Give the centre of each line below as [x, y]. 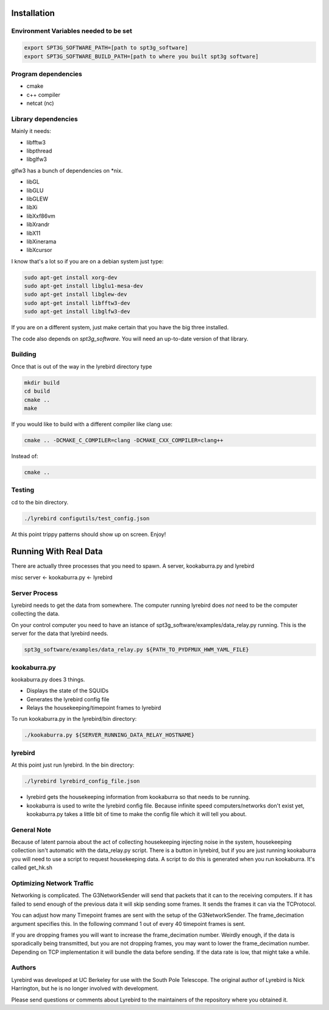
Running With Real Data [57, 552]
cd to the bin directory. [40, 502]
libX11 [34, 233]
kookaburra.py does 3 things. [48, 679]
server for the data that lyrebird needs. [60, 634]
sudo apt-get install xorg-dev [71, 277]
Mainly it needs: [31, 131]
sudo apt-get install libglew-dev [76, 295]
